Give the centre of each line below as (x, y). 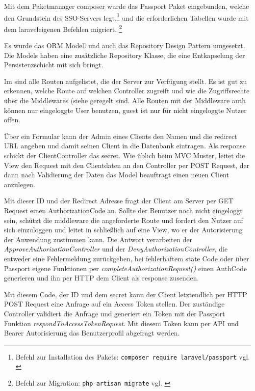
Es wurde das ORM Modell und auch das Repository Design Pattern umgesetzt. (125, 45)
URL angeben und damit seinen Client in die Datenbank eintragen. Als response (125, 146)
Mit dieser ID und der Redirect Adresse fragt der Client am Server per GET (119, 201)
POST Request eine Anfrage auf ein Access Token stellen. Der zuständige (114, 304)
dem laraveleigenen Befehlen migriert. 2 (63, 28)
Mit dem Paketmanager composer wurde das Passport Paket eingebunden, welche (127, 6)
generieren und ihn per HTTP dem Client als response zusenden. (102, 278)
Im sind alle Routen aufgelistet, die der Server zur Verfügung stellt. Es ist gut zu (126, 81)
